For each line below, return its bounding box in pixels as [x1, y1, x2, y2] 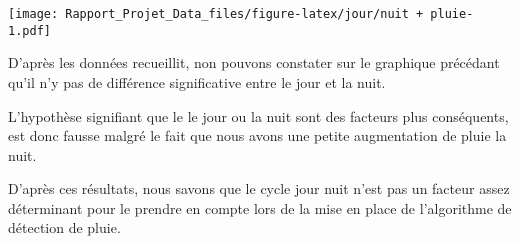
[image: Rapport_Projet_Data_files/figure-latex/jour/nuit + [8, 7, 424, 21]
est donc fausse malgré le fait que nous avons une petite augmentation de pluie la [8, 125, 507, 146]
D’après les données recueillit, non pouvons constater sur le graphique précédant [8, 52, 500, 73]
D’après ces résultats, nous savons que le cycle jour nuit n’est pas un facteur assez [8, 178, 510, 199]
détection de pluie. [8, 217, 121, 238]
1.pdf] [8, 23, 51, 38]
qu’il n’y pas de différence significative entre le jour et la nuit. [8, 71, 386, 92]
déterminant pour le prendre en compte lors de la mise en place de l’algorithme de [8, 197, 512, 218]
